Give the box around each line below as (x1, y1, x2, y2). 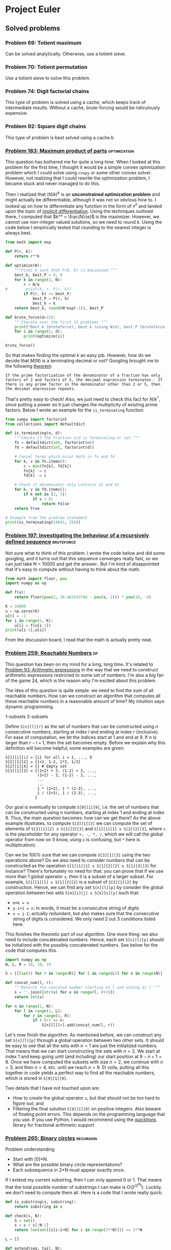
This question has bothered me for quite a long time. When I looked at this (5, 159, 160, 165)
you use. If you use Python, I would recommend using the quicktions (12, 1116, 157, 1123)
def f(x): (5, 590, 26, 595)
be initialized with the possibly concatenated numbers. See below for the (5, 942, 158, 948)
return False (41, 501, 70, 506)
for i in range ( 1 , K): (5, 618, 53, 623)
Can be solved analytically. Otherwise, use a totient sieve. (5, 50, 126, 57)
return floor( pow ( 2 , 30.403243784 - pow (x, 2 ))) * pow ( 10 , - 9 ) (14, 595, 152, 600)
